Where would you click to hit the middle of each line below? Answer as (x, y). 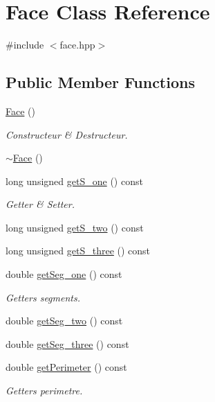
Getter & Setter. (40, 204)
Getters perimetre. (44, 391)
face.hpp (77, 45)
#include (25, 45)
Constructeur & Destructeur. (67, 134)
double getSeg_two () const (64, 321)
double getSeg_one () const (64, 274)
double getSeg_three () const (67, 343)
